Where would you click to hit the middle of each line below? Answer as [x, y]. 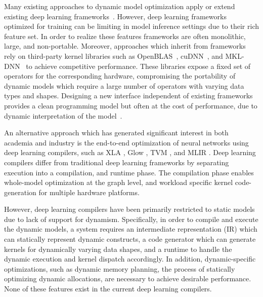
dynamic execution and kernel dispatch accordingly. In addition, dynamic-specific [130, 259]
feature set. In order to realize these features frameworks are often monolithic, [125, 36]
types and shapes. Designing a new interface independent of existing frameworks [128, 96]
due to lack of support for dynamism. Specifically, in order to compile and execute [131, 219]
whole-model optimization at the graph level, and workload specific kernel [119, 182]
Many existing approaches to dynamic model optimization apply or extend [120, 6]
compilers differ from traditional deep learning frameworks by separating [117, 162]
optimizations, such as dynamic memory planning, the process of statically [120, 268]
